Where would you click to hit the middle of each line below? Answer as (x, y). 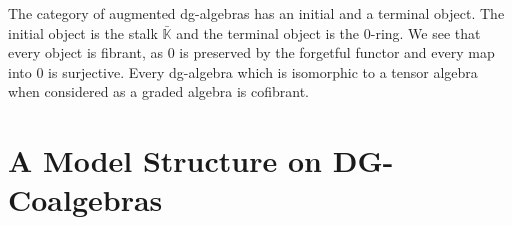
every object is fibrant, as (86, 52)
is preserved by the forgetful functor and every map (337, 52)
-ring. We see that (425, 32)
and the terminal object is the (268, 32)
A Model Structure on (165, 160)
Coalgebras (85, 199)
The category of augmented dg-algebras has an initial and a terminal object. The (256, 13)
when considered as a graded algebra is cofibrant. (158, 91)
